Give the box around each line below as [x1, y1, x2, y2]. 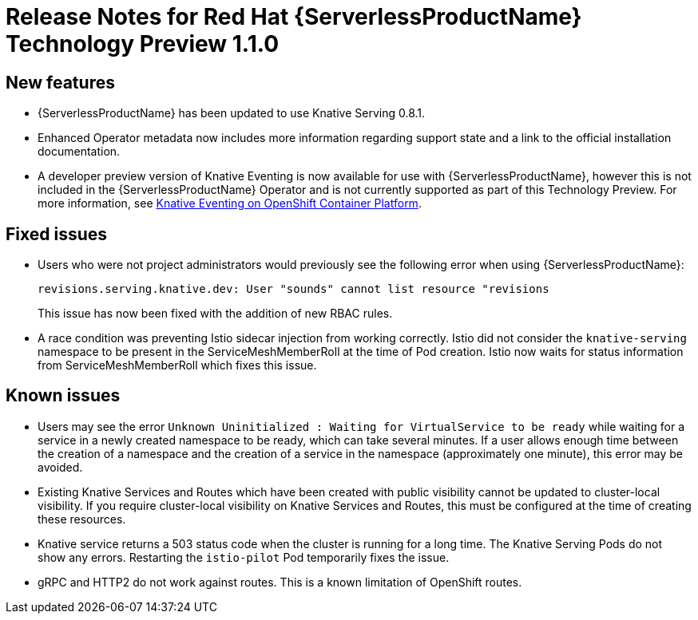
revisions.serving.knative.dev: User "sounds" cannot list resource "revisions [38, 282, 549, 296]
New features [6, 72, 115, 93]
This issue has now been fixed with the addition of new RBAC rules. [38, 306, 393, 321]
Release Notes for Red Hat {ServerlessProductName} [6, 3, 582, 30]
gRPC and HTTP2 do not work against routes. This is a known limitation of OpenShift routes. [38, 575, 522, 589]
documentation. [38, 144, 121, 159]
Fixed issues [6, 223, 108, 244]
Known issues [6, 385, 121, 406]
